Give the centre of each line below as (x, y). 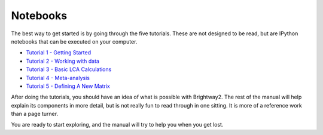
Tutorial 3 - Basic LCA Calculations (69, 69)
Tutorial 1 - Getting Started (59, 53)
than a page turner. (35, 114)
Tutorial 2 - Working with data (63, 61)
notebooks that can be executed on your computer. (74, 41)
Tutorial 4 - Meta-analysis (58, 78)
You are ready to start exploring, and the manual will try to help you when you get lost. (117, 125)
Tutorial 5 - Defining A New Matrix (68, 86)
